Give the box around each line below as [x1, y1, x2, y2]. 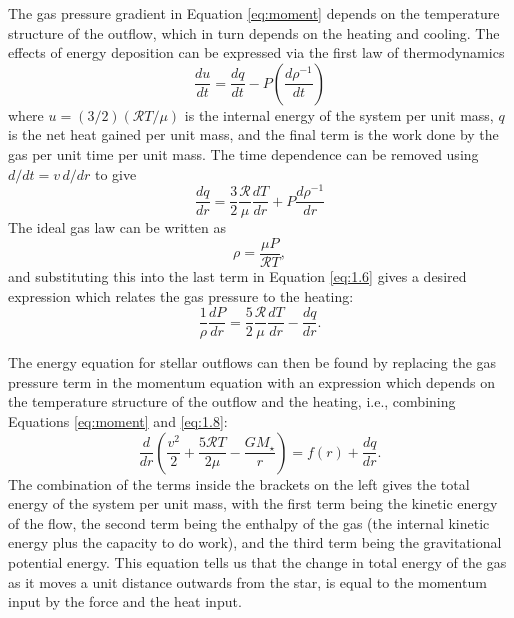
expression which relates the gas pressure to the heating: [8, 285, 354, 306]
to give [94, 163, 137, 184]
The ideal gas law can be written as [8, 217, 226, 238]
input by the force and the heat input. [8, 591, 242, 612]
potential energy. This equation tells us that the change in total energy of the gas [8, 551, 507, 572]
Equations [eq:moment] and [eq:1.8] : [8, 410, 228, 431]
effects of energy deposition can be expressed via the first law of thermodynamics [8, 42, 505, 63]
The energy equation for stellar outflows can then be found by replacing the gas [8, 352, 497, 373]
